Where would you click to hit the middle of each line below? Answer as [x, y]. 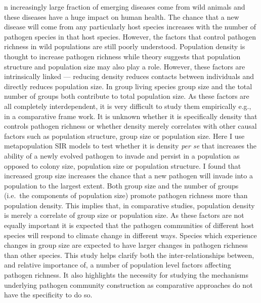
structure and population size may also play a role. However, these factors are [125, 66]
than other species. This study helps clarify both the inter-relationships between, [129, 255]
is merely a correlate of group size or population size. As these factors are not [124, 215]
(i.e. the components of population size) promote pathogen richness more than [126, 195]
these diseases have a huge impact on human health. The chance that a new [122, 16]
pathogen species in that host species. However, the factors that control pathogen [130, 36]
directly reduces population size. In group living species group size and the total [128, 86]
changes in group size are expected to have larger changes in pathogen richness [126, 245]
